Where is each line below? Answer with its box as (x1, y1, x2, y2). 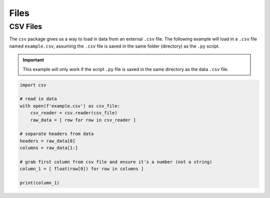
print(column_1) (19, 180, 60, 186)
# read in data (19, 96, 57, 102)
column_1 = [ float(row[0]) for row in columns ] (19, 166, 144, 172)
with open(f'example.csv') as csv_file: (19, 103, 120, 108)
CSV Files (9, 22, 42, 31)
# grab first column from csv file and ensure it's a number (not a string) (19, 159, 212, 164)
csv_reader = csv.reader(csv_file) (30, 110, 117, 116)
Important (22, 57, 44, 63)
